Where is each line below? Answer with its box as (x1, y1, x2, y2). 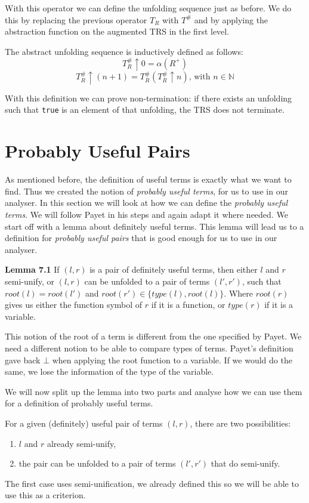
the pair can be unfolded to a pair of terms (18, 457, 176, 470)
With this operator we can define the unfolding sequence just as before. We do (5, 2, 292, 14)
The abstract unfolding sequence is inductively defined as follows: (5, 45, 243, 57)
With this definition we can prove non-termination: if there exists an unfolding (5, 91, 292, 104)
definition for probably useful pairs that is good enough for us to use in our (5, 232, 277, 244)
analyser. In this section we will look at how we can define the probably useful (5, 196, 288, 209)
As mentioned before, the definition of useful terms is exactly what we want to (5, 173, 292, 186)
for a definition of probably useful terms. (5, 397, 153, 409)
